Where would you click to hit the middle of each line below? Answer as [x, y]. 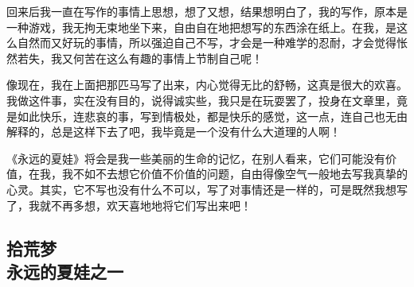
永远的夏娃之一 [65, 271]
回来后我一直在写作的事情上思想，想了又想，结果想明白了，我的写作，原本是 [207, 11]
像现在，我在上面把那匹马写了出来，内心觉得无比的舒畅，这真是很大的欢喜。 [207, 85]
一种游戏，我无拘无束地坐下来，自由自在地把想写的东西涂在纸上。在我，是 [201, 27]
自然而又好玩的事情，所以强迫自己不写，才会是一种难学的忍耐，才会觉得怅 [212, 43]
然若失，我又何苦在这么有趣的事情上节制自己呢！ [135, 58]
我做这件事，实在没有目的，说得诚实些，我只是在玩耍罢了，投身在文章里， [201, 100]
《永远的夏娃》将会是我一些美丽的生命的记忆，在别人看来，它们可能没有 [196, 158]
